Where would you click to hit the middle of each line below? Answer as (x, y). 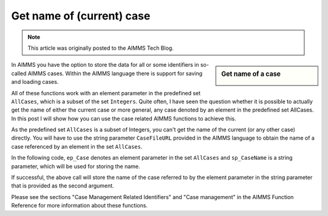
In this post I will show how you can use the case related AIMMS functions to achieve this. (124, 118)
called (19, 73)
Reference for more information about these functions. (80, 206)
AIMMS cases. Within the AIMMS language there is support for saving (115, 73)
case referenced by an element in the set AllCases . (77, 146)
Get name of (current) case (81, 16)
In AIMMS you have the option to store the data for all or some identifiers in (105, 65)
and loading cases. (35, 82)
